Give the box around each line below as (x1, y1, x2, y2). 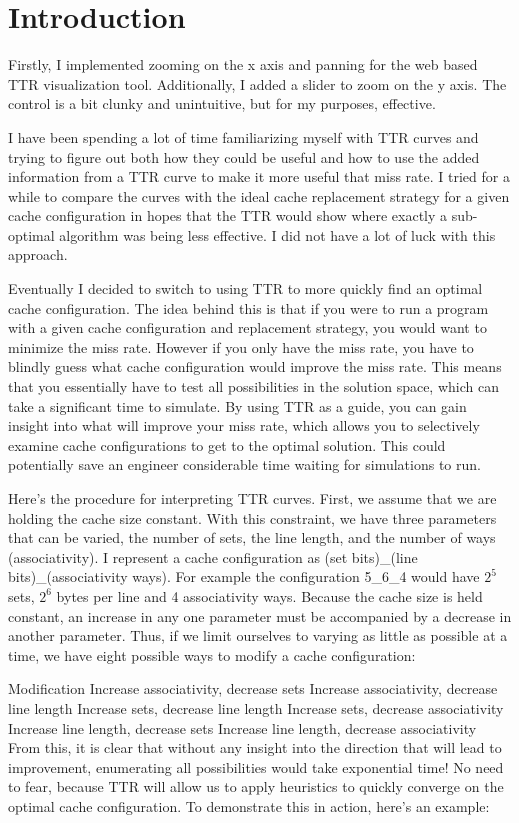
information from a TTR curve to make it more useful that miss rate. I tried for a (8, 166, 510, 187)
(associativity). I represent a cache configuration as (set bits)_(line (8, 546, 418, 567)
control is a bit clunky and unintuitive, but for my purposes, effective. (8, 93, 436, 114)
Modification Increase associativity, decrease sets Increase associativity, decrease (8, 678, 498, 699)
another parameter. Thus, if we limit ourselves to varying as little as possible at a (8, 625, 508, 646)
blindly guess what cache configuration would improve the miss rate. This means (8, 356, 502, 377)
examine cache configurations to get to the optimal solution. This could (8, 434, 446, 455)
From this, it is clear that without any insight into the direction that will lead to (8, 737, 502, 758)
